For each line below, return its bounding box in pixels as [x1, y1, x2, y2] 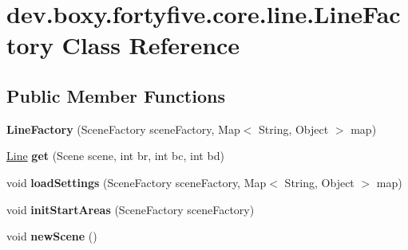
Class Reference [61, 29, 240, 61]
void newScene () [6, 228, 97, 244]
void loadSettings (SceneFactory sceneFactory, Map [6, 174, 267, 190]
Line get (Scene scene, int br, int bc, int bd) [6, 147, 224, 164]
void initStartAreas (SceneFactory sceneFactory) [6, 201, 255, 217]
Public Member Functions [6, 83, 225, 107]
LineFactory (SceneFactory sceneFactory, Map [6, 120, 240, 137]
